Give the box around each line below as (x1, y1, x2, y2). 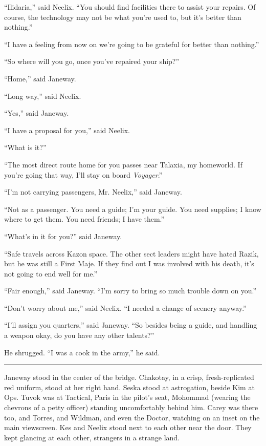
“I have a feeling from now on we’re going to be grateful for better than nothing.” (4, 38, 259, 49)
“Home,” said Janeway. (4, 73, 76, 83)
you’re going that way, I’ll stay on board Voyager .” (4, 169, 163, 180)
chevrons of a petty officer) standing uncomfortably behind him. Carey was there (4, 402, 258, 413)
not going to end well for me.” (4, 268, 98, 279)
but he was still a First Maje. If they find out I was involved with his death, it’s (4, 258, 254, 269)
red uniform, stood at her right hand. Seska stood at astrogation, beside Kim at (4, 381, 255, 392)
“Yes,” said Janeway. (4, 108, 69, 118)
